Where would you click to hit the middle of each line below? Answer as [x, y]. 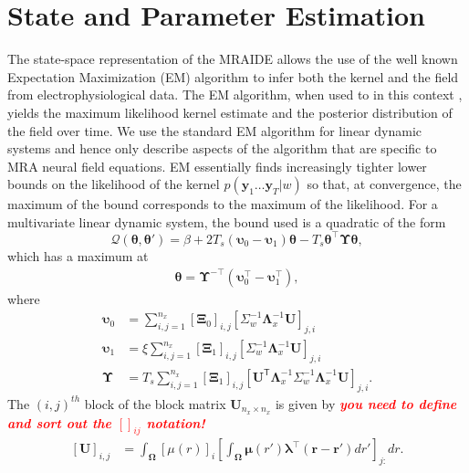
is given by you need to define [366, 403]
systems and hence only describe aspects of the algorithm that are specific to [222, 148]
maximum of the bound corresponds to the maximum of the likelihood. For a [223, 204]
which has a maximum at [78, 255]
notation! [176, 422]
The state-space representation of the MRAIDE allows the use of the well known [233, 59]
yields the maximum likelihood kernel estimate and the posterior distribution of [230, 112]
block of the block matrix [155, 403]
